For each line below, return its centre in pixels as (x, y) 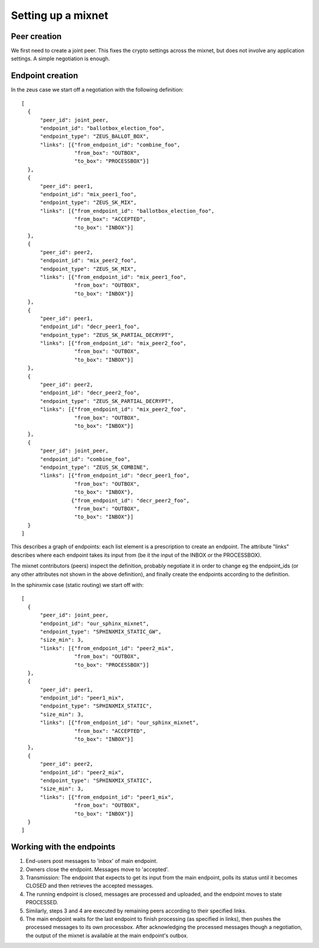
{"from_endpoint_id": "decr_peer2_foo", (131, 500)
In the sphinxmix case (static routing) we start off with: (77, 585)
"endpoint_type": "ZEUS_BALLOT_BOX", (95, 137)
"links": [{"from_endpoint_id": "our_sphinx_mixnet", (119, 723)
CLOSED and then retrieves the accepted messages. (89, 886)
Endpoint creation (45, 76)
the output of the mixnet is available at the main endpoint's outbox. (107, 935)
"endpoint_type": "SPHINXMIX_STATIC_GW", (101, 632)
